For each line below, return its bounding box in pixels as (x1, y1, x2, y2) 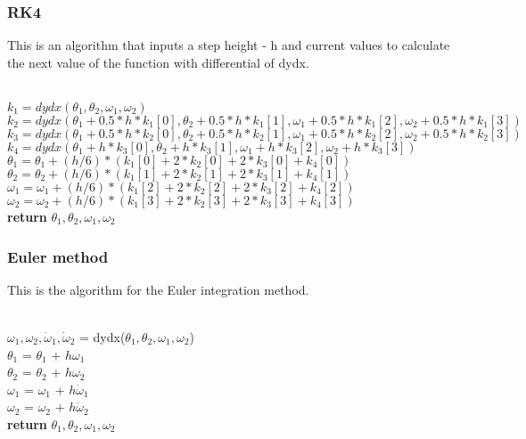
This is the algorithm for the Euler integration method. (7, 280, 309, 298)
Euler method (7, 245, 109, 267)
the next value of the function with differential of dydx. (7, 53, 309, 71)
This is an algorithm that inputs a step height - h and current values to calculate (7, 36, 450, 54)
